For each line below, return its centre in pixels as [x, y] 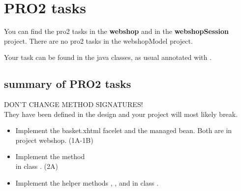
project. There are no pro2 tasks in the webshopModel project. [98, 41]
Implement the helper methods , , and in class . [87, 182]
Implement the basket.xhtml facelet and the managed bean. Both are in [124, 130]
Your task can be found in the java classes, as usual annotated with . [108, 57]
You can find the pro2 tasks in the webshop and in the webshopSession [116, 31]
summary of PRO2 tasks [68, 84]
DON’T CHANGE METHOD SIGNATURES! [74, 104]
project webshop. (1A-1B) [54, 140]
